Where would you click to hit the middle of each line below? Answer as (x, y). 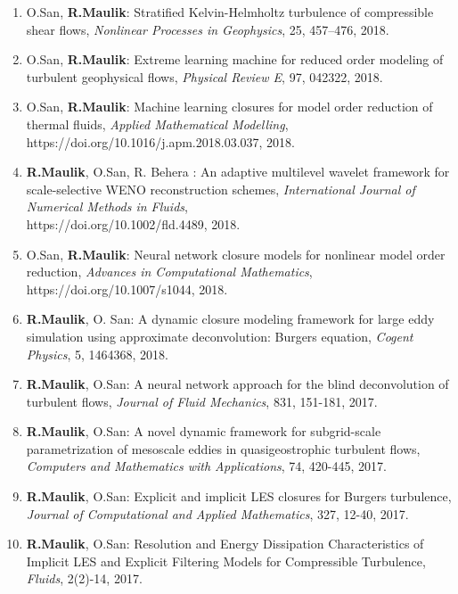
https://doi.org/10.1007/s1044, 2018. (127, 289)
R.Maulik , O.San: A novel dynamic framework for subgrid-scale (204, 431)
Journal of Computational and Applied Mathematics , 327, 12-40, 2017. (217, 513)
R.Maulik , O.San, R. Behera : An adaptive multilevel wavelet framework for (238, 172)
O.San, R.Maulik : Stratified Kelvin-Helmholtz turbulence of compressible (230, 12)
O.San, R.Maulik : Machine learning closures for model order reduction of (229, 107)
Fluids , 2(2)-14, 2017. (84, 578)
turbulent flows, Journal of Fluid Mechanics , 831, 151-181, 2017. (202, 401)
